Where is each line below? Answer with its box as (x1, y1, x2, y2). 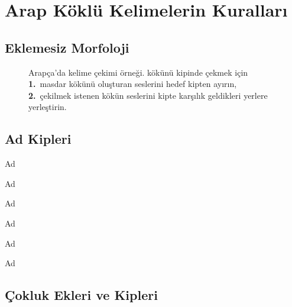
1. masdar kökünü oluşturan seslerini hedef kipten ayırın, (28, 77, 237, 90)
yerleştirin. (28, 101, 67, 113)
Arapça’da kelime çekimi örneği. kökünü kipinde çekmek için (28, 66, 248, 78)
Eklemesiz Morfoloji (5, 38, 129, 56)
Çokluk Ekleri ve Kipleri (5, 286, 158, 304)
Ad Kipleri (5, 130, 72, 148)
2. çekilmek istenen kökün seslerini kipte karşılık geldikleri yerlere (28, 89, 268, 101)
